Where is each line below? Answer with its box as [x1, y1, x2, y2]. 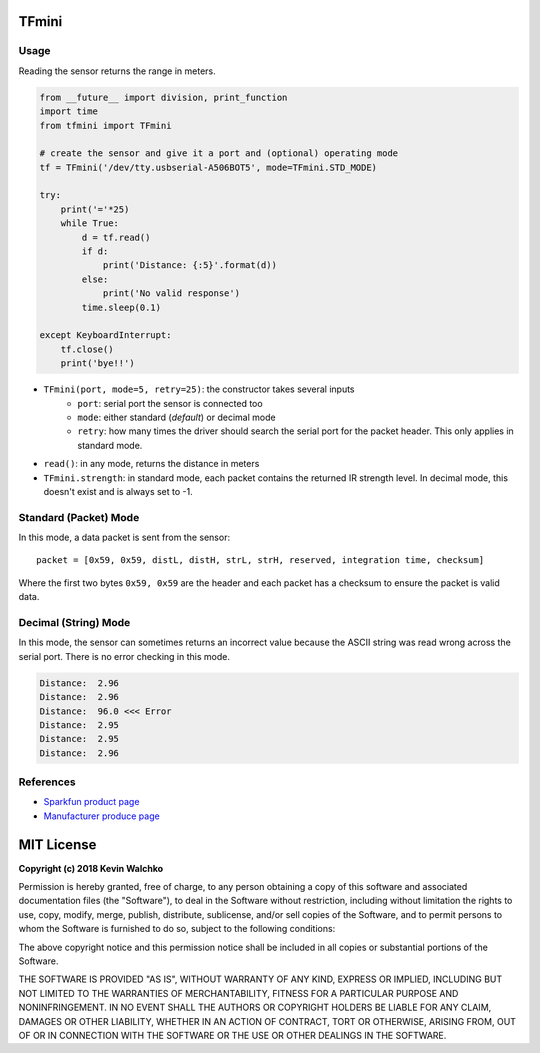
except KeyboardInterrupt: [39, 330, 172, 341]
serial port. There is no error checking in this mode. [18, 650, 230, 662]
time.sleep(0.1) [81, 301, 162, 313]
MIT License [18, 836, 97, 853]
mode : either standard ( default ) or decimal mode [77, 411, 276, 423]
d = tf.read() [81, 231, 151, 243]
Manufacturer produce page [43, 810, 160, 822]
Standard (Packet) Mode [18, 510, 140, 524]
